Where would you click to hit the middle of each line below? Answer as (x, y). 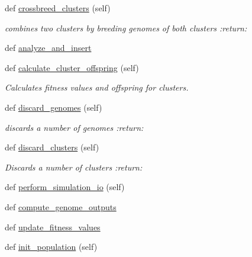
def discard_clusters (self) (52, 147)
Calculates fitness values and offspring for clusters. (97, 87)
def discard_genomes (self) (54, 107)
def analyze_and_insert (48, 48)
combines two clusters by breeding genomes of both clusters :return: (126, 28)
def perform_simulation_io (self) (65, 187)
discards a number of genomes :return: (74, 127)
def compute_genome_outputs (61, 206)
